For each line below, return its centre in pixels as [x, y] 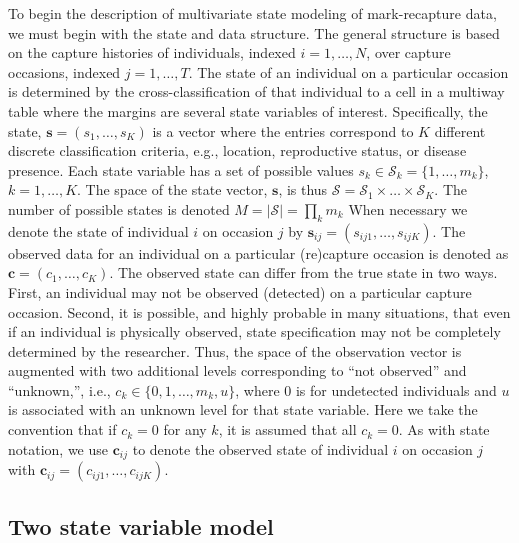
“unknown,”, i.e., [59, 389]
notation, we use [58, 448]
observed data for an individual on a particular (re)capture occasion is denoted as [258, 252]
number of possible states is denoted [119, 208]
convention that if [62, 429]
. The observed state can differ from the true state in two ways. [303, 272]
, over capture [408, 52]
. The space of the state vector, [172, 189]
